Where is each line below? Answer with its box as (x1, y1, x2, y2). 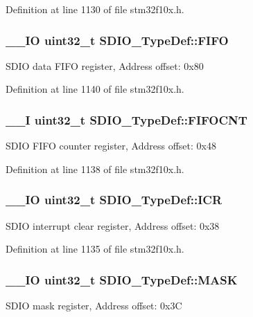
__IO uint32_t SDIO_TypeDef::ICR (6, 191, 223, 208)
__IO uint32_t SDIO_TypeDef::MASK (6, 271, 238, 288)
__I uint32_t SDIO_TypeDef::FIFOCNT (6, 111, 247, 128)
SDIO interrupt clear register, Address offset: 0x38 (6, 218, 220, 233)
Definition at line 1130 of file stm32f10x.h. (6, 2, 184, 16)
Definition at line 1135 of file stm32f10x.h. (6, 242, 184, 256)
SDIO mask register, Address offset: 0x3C (6, 298, 182, 313)
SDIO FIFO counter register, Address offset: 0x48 (6, 138, 216, 153)
